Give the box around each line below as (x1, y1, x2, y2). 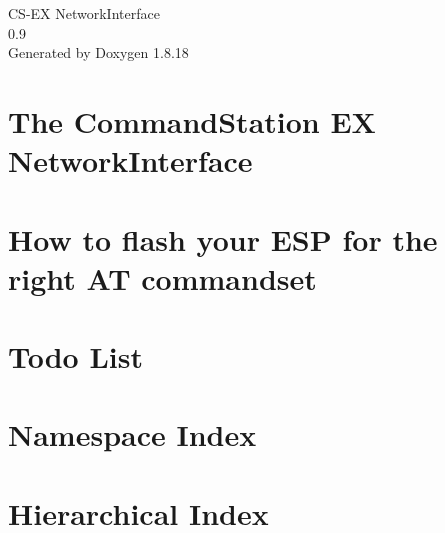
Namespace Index (8, 414, 257, 455)
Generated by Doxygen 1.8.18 (8, 42, 189, 63)
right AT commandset (8, 257, 317, 298)
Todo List (8, 336, 143, 377)
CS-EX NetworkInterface (8, 3, 160, 23)
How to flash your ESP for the (8, 218, 438, 259)
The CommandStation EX (8, 100, 376, 141)
